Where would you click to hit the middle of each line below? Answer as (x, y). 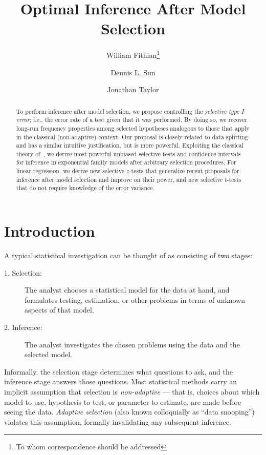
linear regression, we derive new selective (70, 171)
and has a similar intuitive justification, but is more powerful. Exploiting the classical (130, 145)
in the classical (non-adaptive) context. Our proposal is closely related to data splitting (132, 137)
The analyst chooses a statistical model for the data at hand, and (127, 290)
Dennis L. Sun (133, 72)
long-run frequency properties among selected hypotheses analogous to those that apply (133, 128)
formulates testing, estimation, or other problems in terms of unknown (135, 299)
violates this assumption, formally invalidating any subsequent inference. (118, 421)
